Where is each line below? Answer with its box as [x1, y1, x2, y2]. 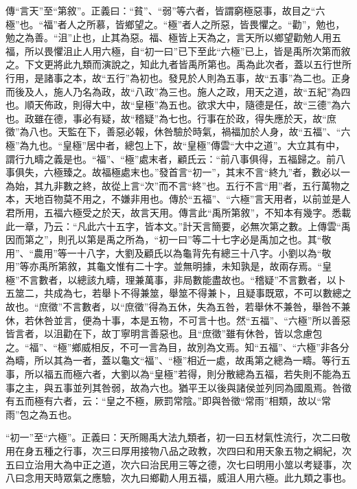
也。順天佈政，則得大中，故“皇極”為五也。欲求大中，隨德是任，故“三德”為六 [5, 98, 351, 112]
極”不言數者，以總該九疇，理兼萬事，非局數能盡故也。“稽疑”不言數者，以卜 [5, 272, 346, 286]
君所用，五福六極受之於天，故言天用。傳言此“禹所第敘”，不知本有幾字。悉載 [5, 205, 352, 219]
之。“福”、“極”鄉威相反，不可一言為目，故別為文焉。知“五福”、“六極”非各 [5, 339, 340, 354]
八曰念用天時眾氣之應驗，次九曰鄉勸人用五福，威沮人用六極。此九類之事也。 [5, 470, 352, 485]
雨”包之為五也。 [5, 407, 78, 421]
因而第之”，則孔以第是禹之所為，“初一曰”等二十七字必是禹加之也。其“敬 [5, 232, 332, 247]
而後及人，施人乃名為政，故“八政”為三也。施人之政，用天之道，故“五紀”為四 [5, 84, 351, 98]
